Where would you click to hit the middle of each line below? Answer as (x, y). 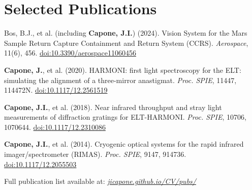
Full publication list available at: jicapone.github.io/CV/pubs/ (100, 181)
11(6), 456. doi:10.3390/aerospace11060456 (70, 53)
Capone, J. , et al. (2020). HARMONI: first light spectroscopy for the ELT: (123, 70)
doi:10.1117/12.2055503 (40, 164)
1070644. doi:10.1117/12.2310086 (55, 127)
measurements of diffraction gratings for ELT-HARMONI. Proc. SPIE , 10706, (125, 117)
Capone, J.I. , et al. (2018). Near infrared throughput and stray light (113, 107)
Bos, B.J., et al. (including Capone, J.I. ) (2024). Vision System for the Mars (126, 33)
